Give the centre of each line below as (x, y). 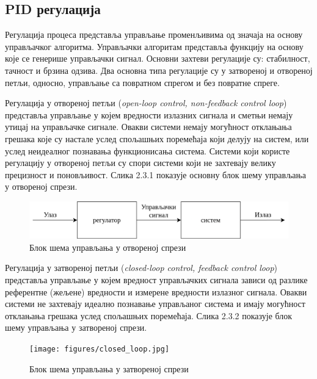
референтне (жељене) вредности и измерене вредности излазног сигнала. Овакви (156, 291)
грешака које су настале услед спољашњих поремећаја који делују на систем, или (157, 138)
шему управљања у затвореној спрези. (76, 327)
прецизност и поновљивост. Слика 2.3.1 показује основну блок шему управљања (155, 174)
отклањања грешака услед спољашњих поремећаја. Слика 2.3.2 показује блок (149, 315)
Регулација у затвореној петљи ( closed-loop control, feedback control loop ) (141, 268)
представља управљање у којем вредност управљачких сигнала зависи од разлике (156, 279)
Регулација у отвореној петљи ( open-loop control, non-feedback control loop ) (146, 103)
